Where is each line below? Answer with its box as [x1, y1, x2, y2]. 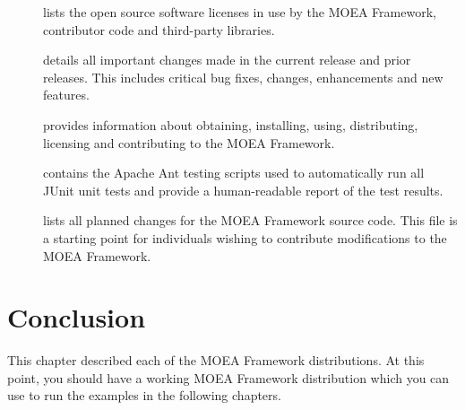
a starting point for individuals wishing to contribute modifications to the [43, 228, 447, 247]
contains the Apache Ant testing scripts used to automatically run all [43, 163, 425, 182]
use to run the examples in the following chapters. [7, 386, 281, 405]
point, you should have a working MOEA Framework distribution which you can [7, 368, 450, 387]
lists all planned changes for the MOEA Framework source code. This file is [43, 211, 458, 230]
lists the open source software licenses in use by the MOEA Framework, [43, 3, 436, 21]
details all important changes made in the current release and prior [43, 50, 411, 69]
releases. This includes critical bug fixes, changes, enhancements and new [43, 67, 443, 86]
